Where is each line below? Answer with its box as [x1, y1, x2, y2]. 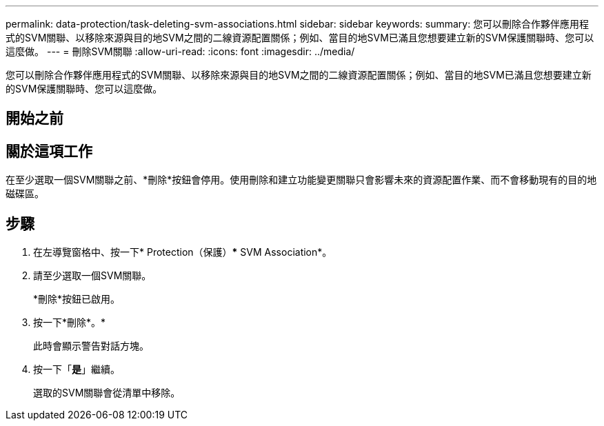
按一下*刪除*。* [33, 316, 106, 329]
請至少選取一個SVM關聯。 [33, 270, 152, 282]
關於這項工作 [6, 142, 92, 160]
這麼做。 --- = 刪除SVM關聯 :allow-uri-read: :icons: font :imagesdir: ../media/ [6, 45, 355, 57]
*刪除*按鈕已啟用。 [33, 293, 121, 305]
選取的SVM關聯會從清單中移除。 [33, 387, 181, 399]
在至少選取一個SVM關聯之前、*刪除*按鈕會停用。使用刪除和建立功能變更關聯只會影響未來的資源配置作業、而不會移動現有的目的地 [6, 174, 597, 186]
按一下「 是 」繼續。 [33, 363, 120, 376]
